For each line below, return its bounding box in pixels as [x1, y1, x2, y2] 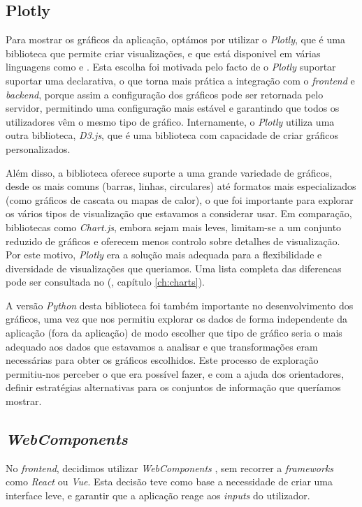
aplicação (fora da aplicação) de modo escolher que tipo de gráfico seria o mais [6, 325, 342, 340]
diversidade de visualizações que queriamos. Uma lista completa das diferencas [6, 260, 342, 275]
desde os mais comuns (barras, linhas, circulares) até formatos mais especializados [6, 179, 356, 193]
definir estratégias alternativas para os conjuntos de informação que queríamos [6, 380, 341, 395]
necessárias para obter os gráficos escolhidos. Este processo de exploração [6, 353, 319, 367]
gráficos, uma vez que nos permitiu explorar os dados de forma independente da [6, 311, 347, 326]
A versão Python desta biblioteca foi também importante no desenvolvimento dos [6, 297, 354, 312]
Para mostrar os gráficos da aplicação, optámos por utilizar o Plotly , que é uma [6, 32, 345, 47]
